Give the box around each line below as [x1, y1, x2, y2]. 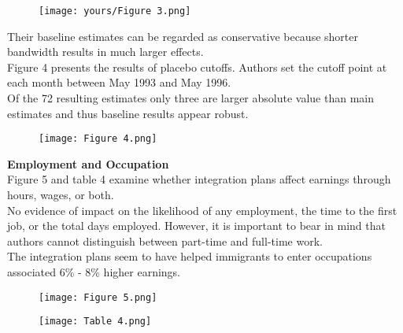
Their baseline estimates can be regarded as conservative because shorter [7, 28, 358, 44]
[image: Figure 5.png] [39, 291, 157, 303]
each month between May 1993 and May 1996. [7, 74, 231, 91]
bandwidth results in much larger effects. [7, 43, 204, 60]
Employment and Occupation [7, 155, 169, 172]
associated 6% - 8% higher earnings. [7, 264, 181, 280]
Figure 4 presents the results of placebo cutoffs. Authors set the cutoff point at [7, 58, 387, 75]
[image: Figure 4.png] [39, 133, 157, 145]
